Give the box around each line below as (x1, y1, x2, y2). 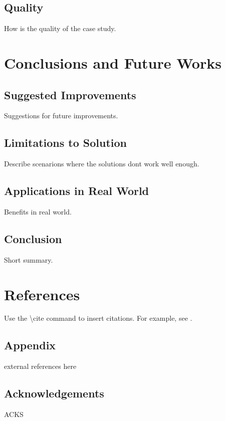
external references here (4, 361, 77, 371)
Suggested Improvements (4, 87, 136, 102)
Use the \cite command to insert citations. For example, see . (4, 313, 192, 323)
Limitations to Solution (4, 135, 127, 150)
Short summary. (4, 254, 53, 265)
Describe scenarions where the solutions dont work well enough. (4, 158, 199, 169)
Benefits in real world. (4, 206, 72, 217)
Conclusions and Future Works (4, 52, 221, 73)
